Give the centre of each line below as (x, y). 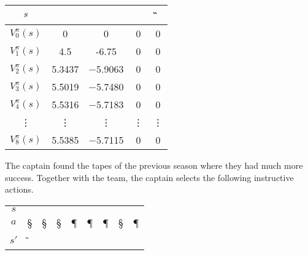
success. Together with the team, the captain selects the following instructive (149, 177)
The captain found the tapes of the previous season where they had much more (154, 165)
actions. (19, 189)
